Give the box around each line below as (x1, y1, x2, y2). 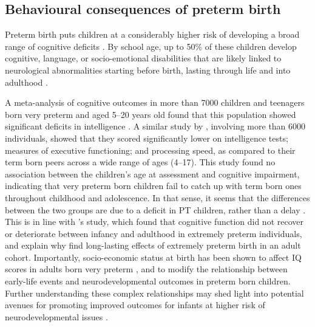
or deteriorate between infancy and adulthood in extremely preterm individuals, (5, 227, 302, 239)
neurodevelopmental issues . (5, 310, 108, 323)
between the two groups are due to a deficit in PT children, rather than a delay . (5, 203, 306, 216)
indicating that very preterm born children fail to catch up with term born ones (5, 179, 302, 192)
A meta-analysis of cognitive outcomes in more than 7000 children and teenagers (5, 96, 305, 109)
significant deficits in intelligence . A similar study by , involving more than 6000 (5, 120, 306, 133)
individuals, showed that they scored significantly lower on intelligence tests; (5, 131, 288, 144)
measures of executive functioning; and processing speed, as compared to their (5, 143, 296, 156)
